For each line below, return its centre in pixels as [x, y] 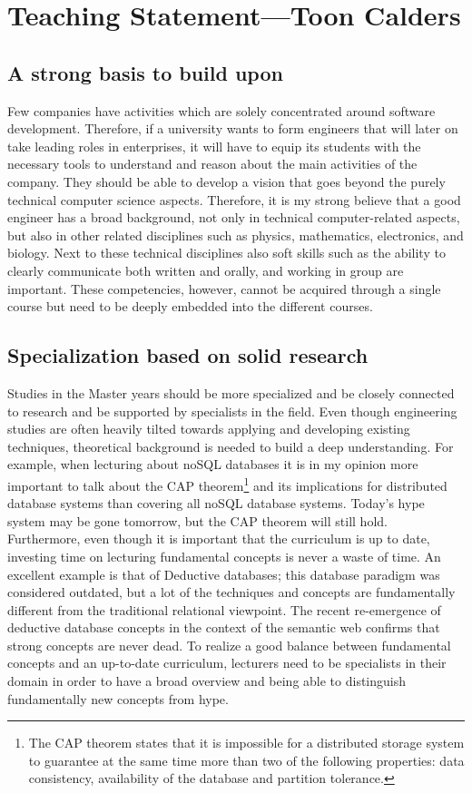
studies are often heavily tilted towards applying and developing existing [209, 429]
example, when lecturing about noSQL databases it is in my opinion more [213, 464]
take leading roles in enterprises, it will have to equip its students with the [214, 146]
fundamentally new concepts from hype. [118, 698]
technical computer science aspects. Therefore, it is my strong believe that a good [234, 199]
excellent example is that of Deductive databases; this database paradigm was [224, 574]
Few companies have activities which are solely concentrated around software [221, 110]
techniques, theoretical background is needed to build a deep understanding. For [231, 446]
